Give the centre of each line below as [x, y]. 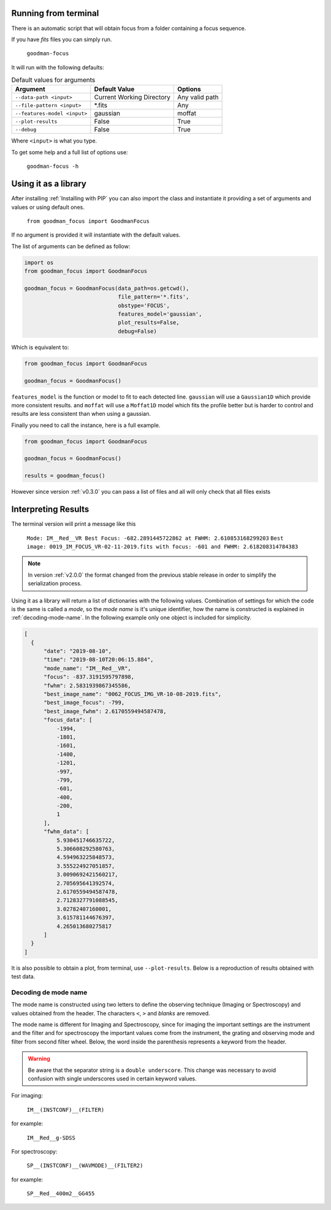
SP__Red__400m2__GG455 [61, 1194]
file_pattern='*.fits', [154, 297]
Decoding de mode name [49, 992]
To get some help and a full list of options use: [70, 152]
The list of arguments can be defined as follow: [71, 246]
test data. [23, 977]
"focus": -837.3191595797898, [89, 677]
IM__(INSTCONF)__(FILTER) [66, 1110]
